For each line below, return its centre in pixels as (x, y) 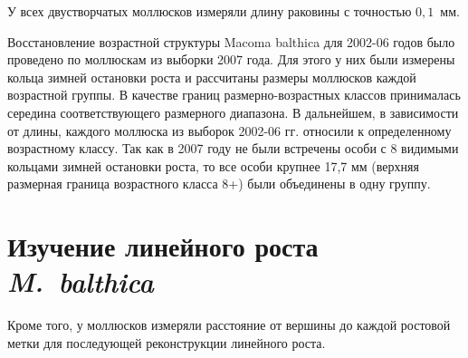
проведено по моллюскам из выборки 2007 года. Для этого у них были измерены (231, 59)
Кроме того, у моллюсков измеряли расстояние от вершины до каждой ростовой (229, 325)
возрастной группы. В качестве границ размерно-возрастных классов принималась (234, 95)
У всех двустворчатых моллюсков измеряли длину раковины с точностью (210, 11)
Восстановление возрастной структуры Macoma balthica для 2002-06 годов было (231, 41)
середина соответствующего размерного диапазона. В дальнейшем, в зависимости (233, 112)
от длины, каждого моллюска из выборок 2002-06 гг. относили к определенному (229, 130)
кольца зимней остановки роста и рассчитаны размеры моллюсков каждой (212, 77)
